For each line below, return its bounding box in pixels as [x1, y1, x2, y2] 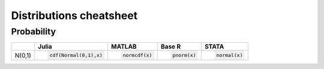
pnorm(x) [172, 52, 196, 59]
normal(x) [216, 52, 243, 59]
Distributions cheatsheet [11, 9, 138, 22]
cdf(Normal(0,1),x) [49, 52, 103, 59]
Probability [11, 26, 56, 37]
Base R [161, 42, 181, 51]
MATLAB [111, 42, 137, 51]
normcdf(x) [122, 52, 152, 59]
